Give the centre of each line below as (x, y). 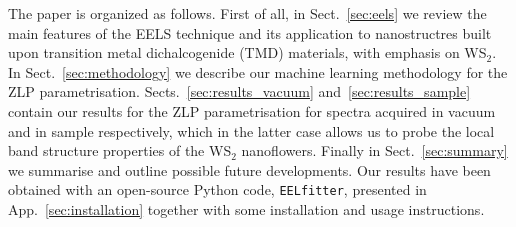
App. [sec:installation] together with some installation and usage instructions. (246, 209)
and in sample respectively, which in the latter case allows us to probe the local (251, 130)
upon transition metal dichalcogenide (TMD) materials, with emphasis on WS (247, 52)
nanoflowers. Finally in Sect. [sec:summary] (374, 150)
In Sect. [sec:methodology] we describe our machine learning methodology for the (258, 71)
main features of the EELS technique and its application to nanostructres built (250, 32)
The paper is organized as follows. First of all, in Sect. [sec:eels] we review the (247, 13)
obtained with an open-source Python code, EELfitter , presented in (217, 189)
